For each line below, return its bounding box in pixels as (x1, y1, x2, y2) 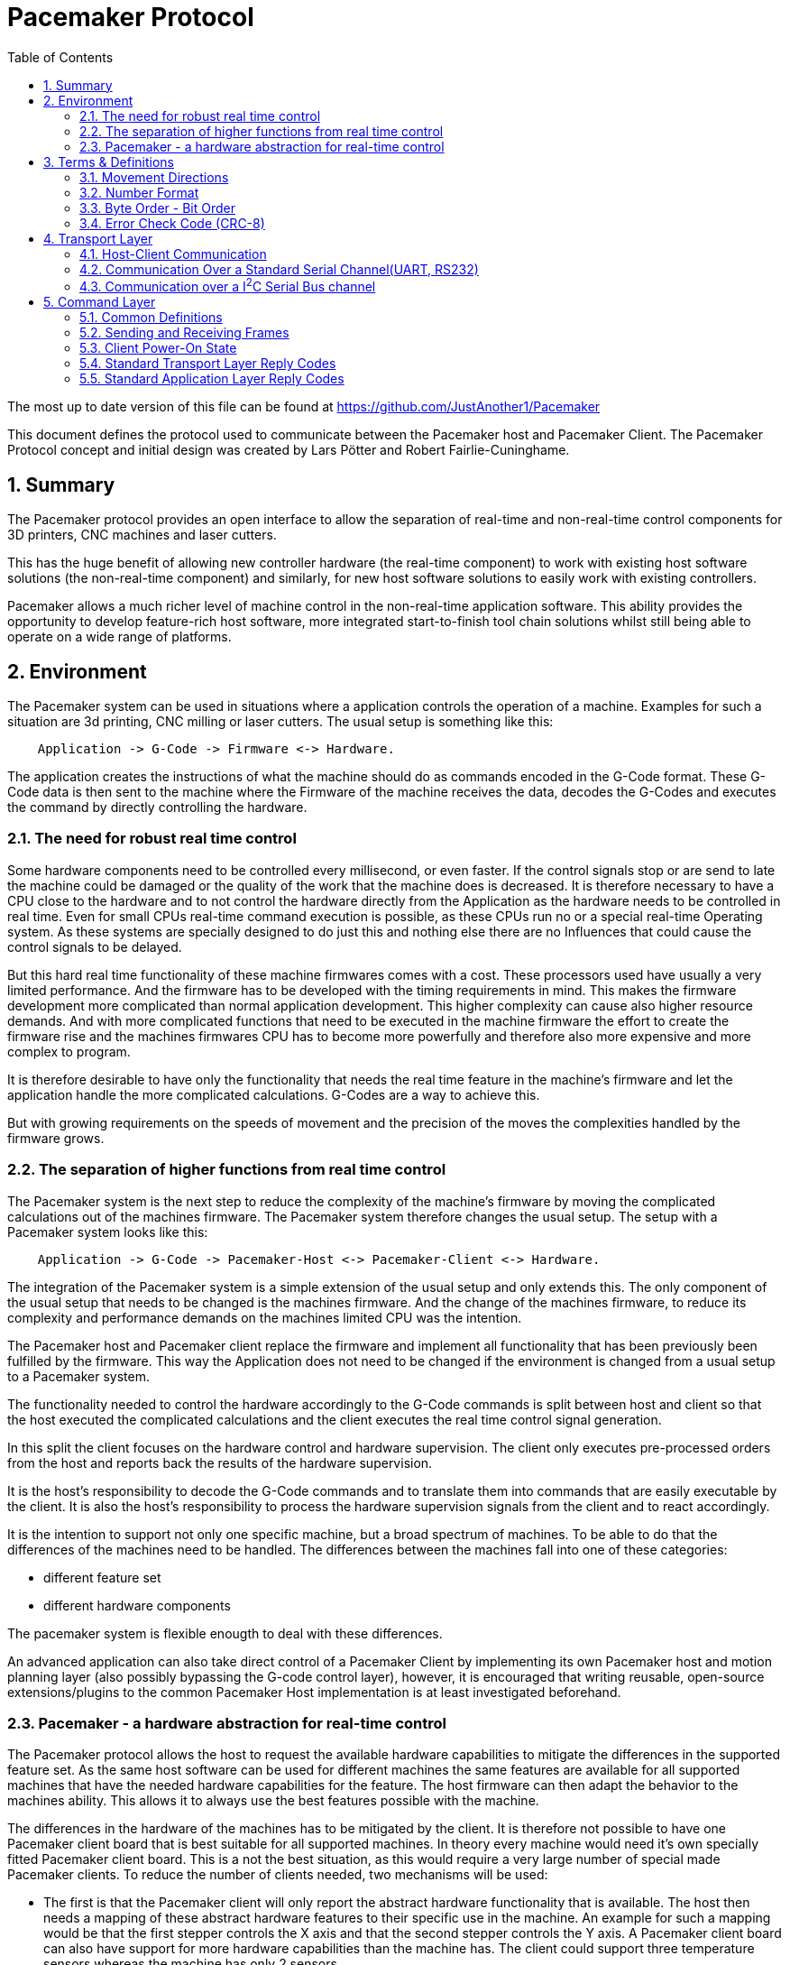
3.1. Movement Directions (79, 169, 229, 185)
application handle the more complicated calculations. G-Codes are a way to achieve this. (7, 1086, 540, 1102)
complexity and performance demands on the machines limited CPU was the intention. (7, 1309, 522, 1325)
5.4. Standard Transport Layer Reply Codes (79, 355, 336, 372)
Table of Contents (7, 49, 114, 65)
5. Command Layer (43, 294, 156, 310)
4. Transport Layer (43, 230, 153, 246)
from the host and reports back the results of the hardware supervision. (7, 1454, 433, 1471)
